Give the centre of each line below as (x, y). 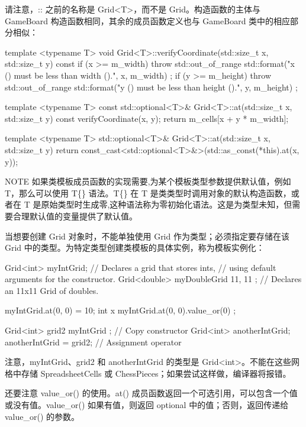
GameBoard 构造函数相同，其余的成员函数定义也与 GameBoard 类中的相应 (148, 20)
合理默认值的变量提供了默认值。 (75, 216)
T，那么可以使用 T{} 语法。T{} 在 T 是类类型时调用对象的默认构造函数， (148, 193)
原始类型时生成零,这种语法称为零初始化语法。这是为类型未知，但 (167, 204)
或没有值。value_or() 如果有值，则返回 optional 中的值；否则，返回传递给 (147, 405)
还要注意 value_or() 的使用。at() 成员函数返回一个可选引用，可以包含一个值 (151, 393)
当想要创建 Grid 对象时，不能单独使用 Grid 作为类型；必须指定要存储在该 (147, 236)
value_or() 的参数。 (42, 416)
